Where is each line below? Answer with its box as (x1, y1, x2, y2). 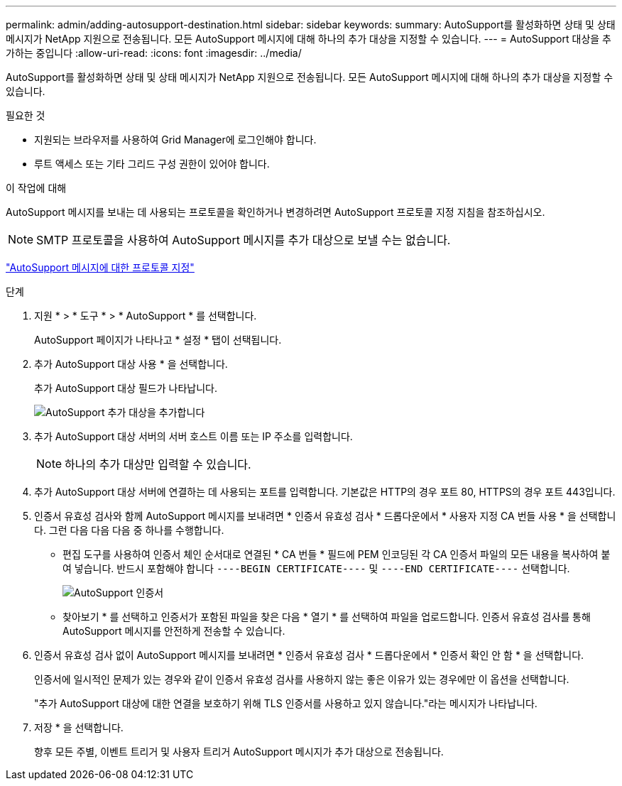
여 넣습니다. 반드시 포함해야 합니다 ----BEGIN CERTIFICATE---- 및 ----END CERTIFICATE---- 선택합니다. (62, 562, 570, 574)
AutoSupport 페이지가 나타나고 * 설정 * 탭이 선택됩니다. (34, 334, 282, 346)
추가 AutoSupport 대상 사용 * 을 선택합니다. (34, 358, 228, 370)
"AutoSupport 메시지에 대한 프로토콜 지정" (6, 261, 195, 273)
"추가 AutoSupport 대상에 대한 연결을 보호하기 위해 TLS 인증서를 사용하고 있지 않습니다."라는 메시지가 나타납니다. (34, 697, 538, 709)
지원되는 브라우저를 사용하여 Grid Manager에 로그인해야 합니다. (34, 133, 317, 146)
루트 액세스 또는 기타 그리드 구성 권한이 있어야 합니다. (34, 158, 270, 170)
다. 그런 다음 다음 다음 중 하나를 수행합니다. (34, 524, 224, 536)
